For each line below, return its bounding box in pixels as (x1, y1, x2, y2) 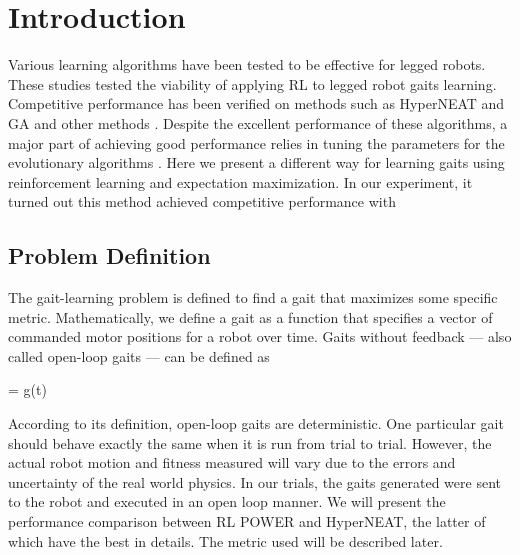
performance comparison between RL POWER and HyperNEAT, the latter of (8, 511, 486, 532)
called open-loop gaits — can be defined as (8, 345, 270, 366)
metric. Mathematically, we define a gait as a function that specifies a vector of (8, 306, 493, 327)
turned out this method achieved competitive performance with (8, 191, 396, 212)
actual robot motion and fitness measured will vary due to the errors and (8, 452, 456, 473)
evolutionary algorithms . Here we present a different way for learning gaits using (8, 152, 505, 173)
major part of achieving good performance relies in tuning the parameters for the (8, 132, 505, 153)
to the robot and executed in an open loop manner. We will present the (8, 491, 446, 512)
